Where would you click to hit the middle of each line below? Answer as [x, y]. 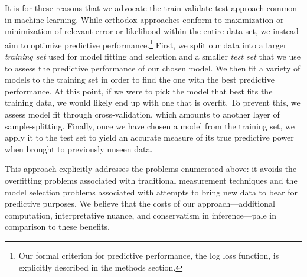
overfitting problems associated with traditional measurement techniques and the [151, 180]
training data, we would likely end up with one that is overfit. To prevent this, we [153, 102]
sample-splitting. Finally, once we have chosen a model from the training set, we [150, 126]
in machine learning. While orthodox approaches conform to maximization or [144, 19]
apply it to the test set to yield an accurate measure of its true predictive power [149, 137]
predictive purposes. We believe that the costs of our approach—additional [140, 203]
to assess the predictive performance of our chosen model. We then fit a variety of [153, 68]
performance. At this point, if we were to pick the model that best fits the [139, 91]
